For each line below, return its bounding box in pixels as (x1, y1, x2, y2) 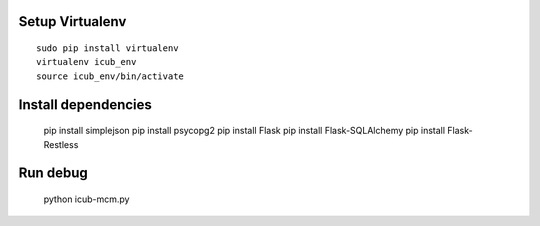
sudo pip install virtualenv (36, 43, 179, 54)
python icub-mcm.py (43, 193, 130, 205)
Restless (43, 138, 79, 150)
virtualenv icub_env (36, 56, 137, 68)
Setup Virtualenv (18, 13, 127, 30)
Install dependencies (18, 96, 152, 113)
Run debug (18, 165, 89, 182)
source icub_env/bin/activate (36, 70, 185, 82)
